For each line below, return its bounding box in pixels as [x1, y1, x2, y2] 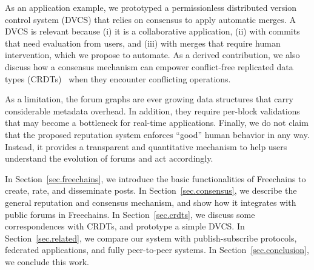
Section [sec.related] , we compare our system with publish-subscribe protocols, [5, 231, 297, 244]
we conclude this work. [5, 255, 89, 268]
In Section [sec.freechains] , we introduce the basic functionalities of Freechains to [5, 172, 306, 185]
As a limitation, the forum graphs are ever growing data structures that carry [5, 93, 293, 105]
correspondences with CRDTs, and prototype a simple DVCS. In [5, 220, 245, 232]
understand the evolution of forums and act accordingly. [5, 152, 213, 165]
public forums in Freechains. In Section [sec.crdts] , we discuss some [5, 208, 255, 220]
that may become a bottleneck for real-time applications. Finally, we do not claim [5, 116, 309, 129]
